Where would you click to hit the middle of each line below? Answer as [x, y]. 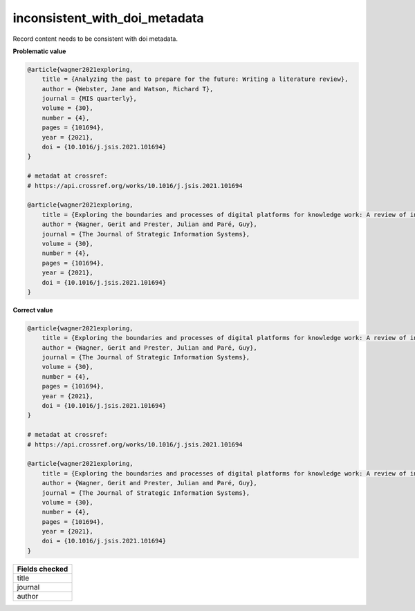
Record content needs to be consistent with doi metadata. [95, 39]
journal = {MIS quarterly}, [90, 99]
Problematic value [39, 51]
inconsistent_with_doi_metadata [108, 18]
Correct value [33, 310]
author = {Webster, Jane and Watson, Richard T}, [128, 89]
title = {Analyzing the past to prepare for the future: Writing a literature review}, [195, 79]
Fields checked [43, 569]
